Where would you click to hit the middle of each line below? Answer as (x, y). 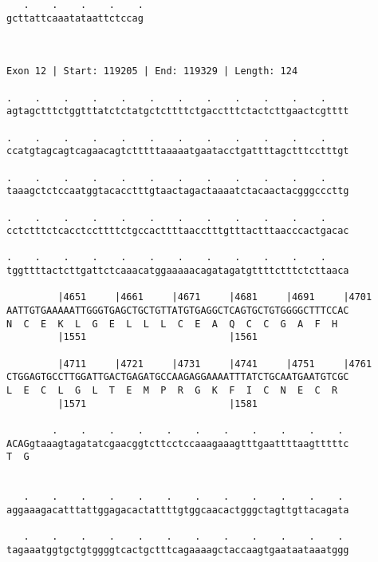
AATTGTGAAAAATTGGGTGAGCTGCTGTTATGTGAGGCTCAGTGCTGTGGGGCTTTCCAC (178, 311)
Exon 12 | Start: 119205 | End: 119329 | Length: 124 (152, 71)
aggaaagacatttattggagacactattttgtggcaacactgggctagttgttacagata (178, 510)
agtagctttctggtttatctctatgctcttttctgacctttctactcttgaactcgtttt (178, 111)
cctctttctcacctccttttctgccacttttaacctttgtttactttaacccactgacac (178, 231)
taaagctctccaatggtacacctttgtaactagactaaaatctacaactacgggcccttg (178, 191)
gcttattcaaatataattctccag (75, 18)
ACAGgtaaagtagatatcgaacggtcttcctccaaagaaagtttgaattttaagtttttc (178, 443)
